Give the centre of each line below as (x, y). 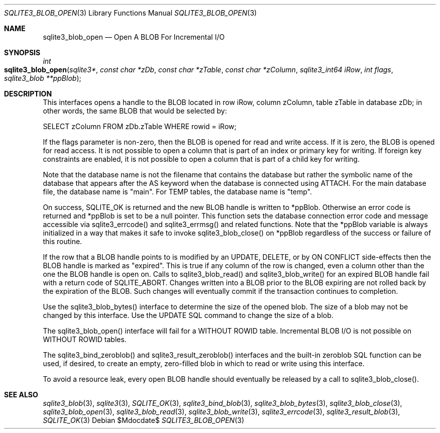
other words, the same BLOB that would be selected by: (135, 111)
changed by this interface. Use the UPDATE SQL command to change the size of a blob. (188, 315)
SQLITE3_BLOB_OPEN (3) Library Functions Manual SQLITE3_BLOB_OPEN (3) (131, 13)
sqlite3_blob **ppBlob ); (43, 78)
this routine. (63, 241)
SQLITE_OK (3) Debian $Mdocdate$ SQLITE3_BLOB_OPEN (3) (143, 420)
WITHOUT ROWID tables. (85, 339)
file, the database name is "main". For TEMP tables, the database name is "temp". (177, 192)
